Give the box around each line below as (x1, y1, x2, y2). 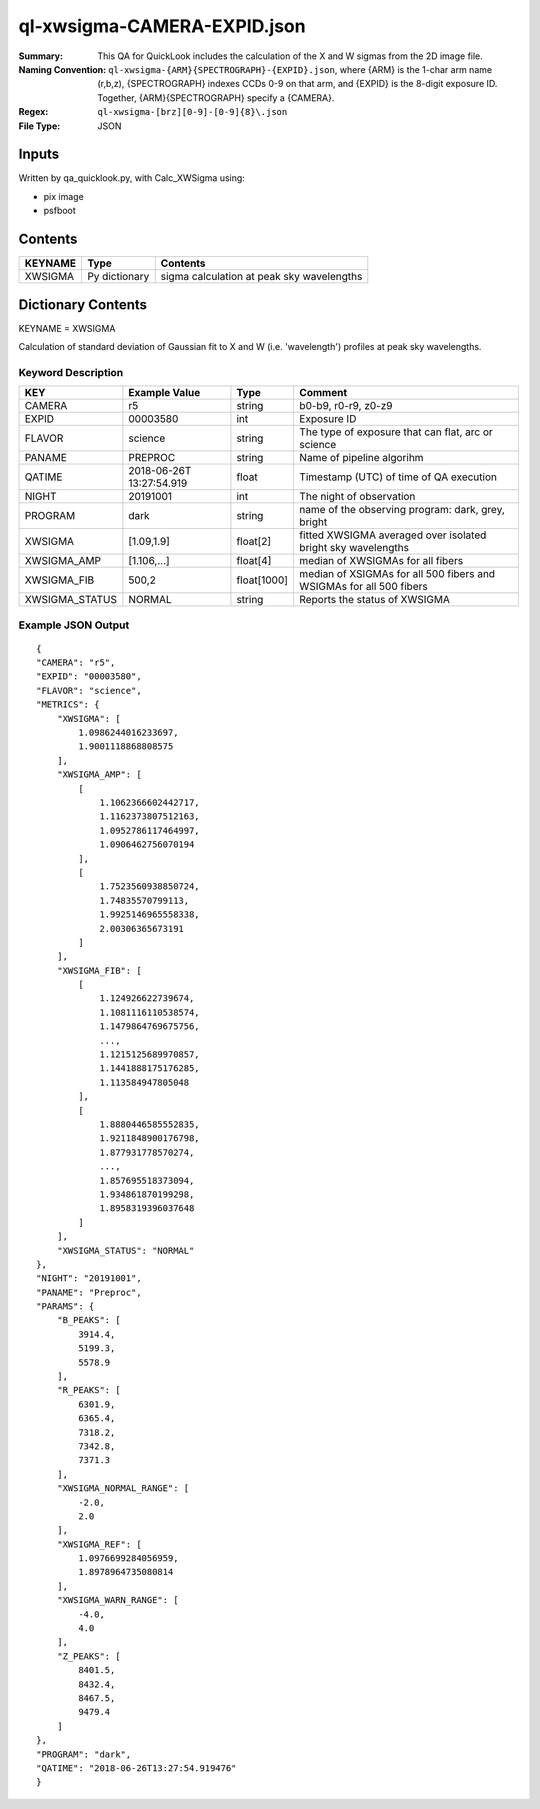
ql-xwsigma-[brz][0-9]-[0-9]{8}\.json (97, 106, 288, 118)
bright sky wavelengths (299, 541, 410, 555)
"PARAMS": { (36, 1301, 95, 1312)
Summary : (18, 50, 64, 62)
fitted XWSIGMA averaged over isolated (299, 528, 487, 542)
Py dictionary (86, 270, 150, 284)
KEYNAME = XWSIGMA (18, 322, 116, 334)
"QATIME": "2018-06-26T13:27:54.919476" (36, 1762, 237, 1774)
